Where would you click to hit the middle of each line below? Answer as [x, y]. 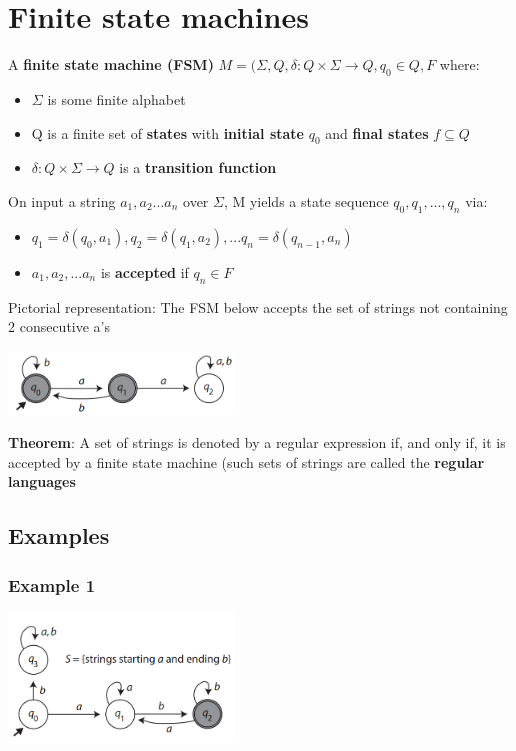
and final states [377, 132]
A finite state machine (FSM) [111, 64]
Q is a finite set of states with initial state [167, 132]
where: [459, 64]
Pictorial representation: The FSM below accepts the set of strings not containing [258, 306]
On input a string [62, 200]
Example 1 [52, 584]
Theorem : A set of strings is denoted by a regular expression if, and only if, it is [257, 442]
